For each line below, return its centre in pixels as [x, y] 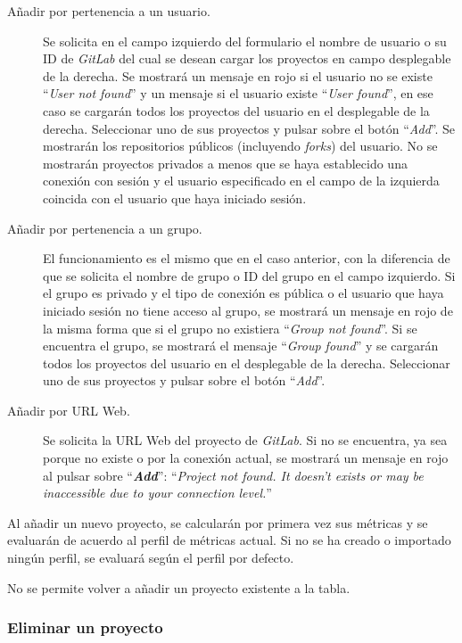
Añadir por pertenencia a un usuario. [109, 11]
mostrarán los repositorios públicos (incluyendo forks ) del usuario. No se [240, 146]
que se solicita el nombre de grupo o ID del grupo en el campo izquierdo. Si [249, 275]
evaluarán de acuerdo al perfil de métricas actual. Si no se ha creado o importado [229, 540]
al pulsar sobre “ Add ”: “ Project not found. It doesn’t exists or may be [233, 475]
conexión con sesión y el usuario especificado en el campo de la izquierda [241, 181]
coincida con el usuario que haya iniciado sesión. [175, 198]
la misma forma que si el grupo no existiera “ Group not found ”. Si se [230, 328]
